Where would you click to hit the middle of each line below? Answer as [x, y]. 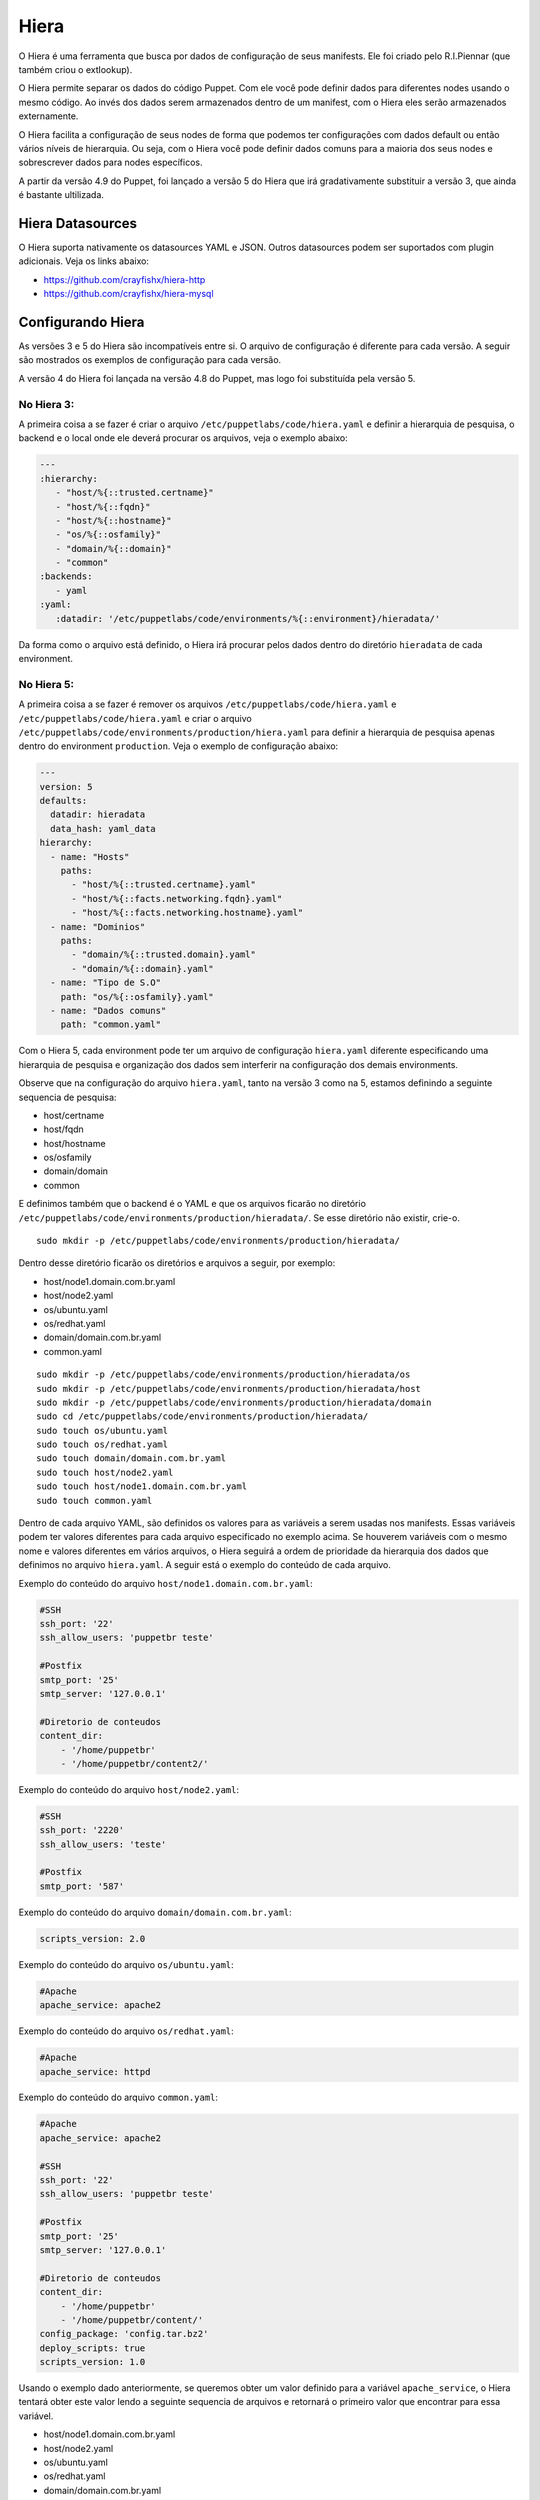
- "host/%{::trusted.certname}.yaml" [164, 884]
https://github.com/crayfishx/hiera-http [124, 279]
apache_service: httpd [95, 2071]
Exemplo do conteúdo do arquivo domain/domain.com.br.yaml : [155, 1912]
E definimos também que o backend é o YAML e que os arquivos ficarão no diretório [192, 1204]
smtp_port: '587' [82, 1886]
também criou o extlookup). [75, 69]
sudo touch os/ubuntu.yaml [102, 1430]
